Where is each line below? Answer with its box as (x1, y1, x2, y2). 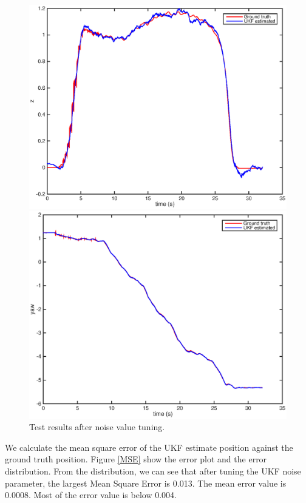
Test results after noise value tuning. (29, 420, 165, 433)
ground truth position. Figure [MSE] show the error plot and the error (5, 453, 267, 465)
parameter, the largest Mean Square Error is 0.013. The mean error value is (5, 476, 287, 489)
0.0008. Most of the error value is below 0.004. (5, 488, 177, 501)
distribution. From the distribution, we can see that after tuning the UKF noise (5, 464, 301, 477)
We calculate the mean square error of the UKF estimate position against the (5, 441, 293, 453)
